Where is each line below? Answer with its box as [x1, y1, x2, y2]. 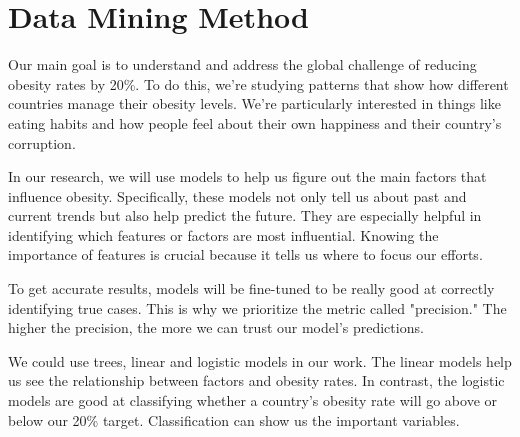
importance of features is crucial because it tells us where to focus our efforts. [8, 244, 483, 265]
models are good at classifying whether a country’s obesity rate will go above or [8, 390, 498, 411]
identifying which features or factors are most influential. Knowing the [8, 224, 439, 245]
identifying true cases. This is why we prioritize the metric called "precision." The [8, 297, 507, 318]
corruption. [8, 132, 76, 153]
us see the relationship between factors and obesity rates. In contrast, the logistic [8, 370, 505, 391]
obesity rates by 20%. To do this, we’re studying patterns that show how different [8, 73, 509, 94]
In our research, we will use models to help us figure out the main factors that [8, 166, 487, 187]
